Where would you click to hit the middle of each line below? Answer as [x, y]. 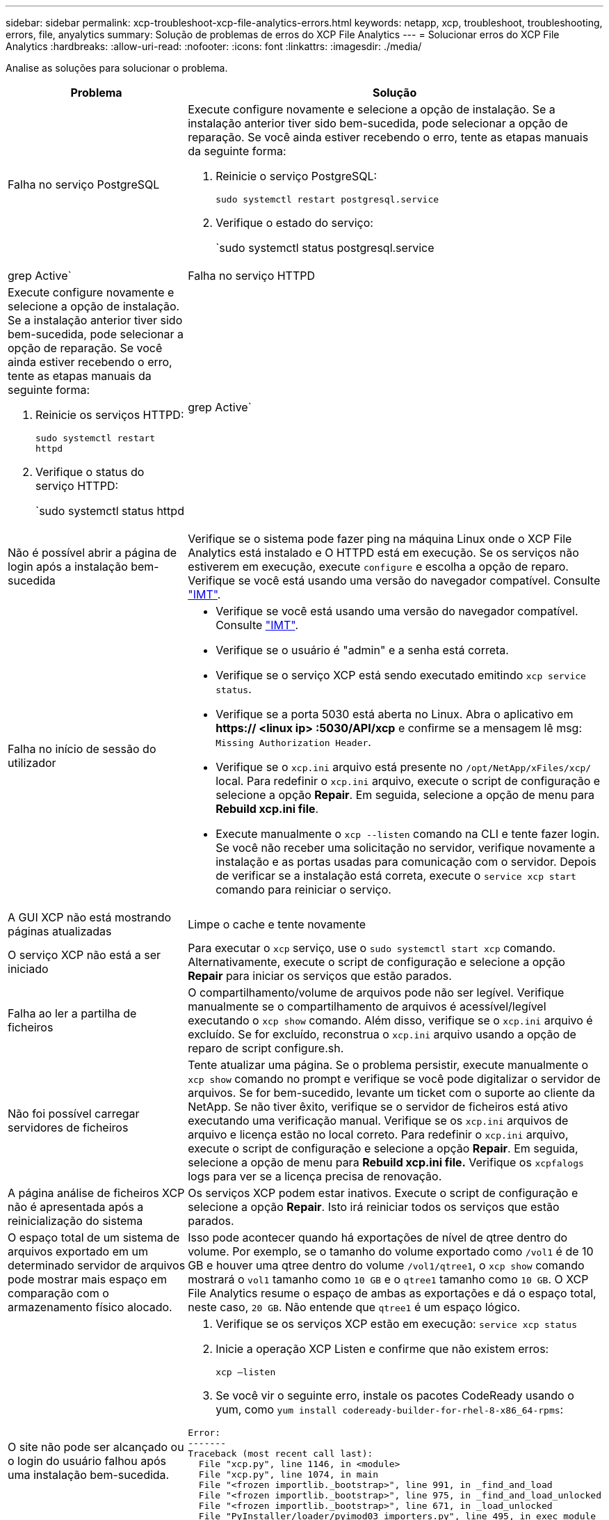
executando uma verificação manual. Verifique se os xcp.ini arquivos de [378, 1121]
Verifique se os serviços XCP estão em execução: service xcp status [396, 1324]
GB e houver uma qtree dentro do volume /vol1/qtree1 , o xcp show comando [386, 1265]
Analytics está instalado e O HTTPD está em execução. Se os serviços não [383, 553]
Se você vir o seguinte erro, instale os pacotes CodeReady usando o [395, 1395]
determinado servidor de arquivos [97, 1265]
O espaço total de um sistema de [94, 1237]
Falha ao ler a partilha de [72, 1013]
